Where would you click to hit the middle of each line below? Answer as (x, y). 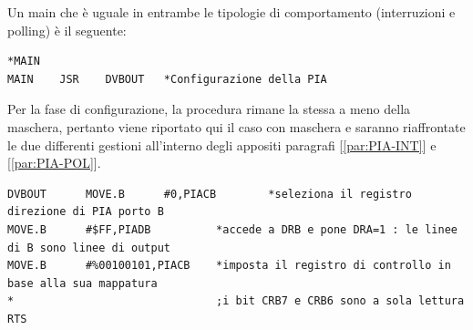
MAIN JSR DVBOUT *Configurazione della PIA (167, 79)
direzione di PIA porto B (86, 212)
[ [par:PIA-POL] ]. (54, 163)
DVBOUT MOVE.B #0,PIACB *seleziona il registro (210, 194)
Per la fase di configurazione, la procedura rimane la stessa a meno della (209, 109)
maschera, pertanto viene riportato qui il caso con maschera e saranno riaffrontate (236, 126)
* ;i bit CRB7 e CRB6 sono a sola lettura (236, 301)
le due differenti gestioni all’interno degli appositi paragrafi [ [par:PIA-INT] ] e (222, 144)
